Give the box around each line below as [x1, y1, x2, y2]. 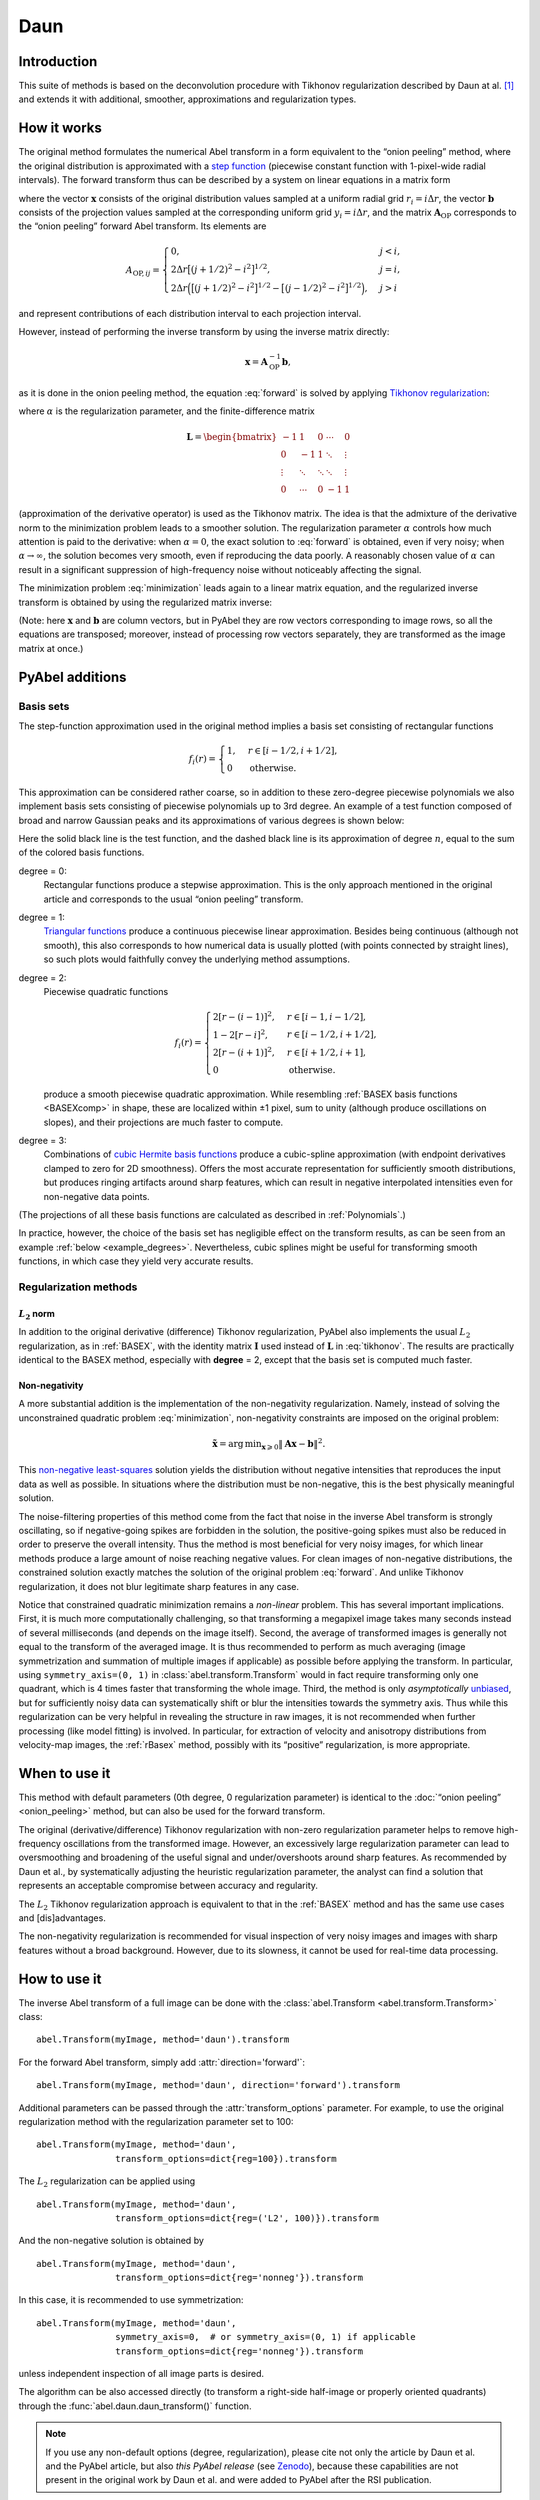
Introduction [18, 53, 98, 70]
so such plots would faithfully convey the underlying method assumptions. [43, 953, 350, 965]
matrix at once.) [18, 642, 84, 654]
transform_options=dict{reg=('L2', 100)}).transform [115, 2212, 379, 2224]
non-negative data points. [43, 1190, 150, 1202]
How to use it [18, 1970, 102, 1987]
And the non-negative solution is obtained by [18, 2235, 205, 2247]
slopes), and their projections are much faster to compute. [43, 1116, 284, 1128]
